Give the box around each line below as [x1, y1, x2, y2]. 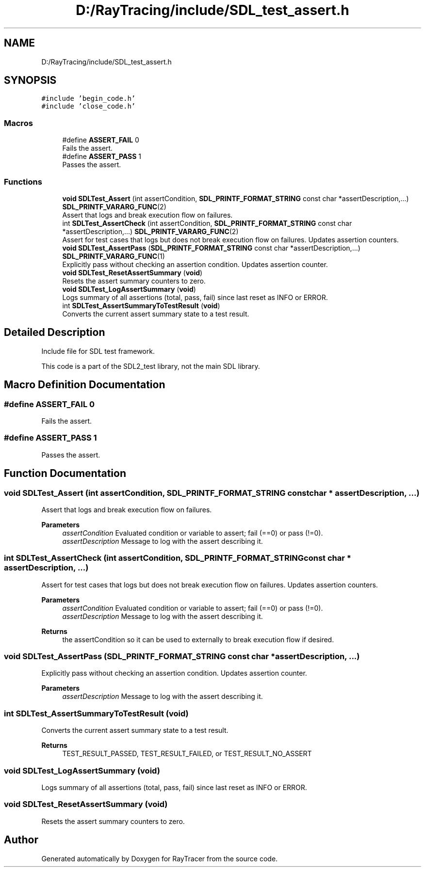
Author [4, 834, 38, 846]
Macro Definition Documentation [4, 379, 165, 391]
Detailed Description [4, 326, 105, 339]
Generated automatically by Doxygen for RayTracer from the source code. [41, 854, 278, 863]
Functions [4, 176, 42, 187]
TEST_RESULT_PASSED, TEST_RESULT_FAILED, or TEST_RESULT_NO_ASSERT [62, 749, 312, 758]
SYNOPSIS [4, 74, 57, 87]
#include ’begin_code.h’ [41, 95, 136, 103]
